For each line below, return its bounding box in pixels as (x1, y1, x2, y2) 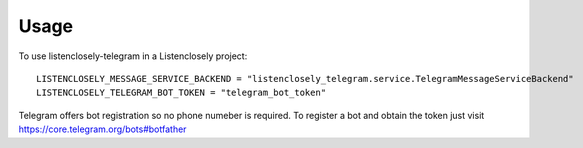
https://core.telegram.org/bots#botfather (18, 123, 187, 135)
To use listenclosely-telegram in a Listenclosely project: (18, 50, 248, 62)
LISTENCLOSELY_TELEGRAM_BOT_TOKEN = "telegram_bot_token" (36, 87, 327, 99)
